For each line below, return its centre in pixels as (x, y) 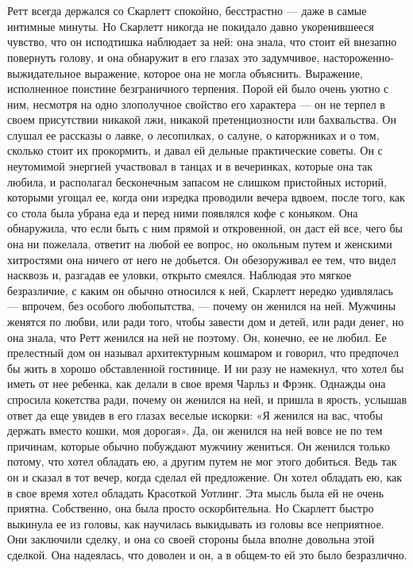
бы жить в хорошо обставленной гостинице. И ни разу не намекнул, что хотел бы (206, 368)
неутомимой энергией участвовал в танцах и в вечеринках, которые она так (190, 166)
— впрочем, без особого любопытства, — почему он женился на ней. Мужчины (202, 306)
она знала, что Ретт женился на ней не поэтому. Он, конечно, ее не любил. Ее (197, 337)
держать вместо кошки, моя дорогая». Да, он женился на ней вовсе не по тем (195, 430)
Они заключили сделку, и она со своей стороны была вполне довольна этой (191, 539)
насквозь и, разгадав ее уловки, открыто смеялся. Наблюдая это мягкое (179, 275)
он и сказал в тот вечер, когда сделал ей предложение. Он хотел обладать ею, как (205, 476)
